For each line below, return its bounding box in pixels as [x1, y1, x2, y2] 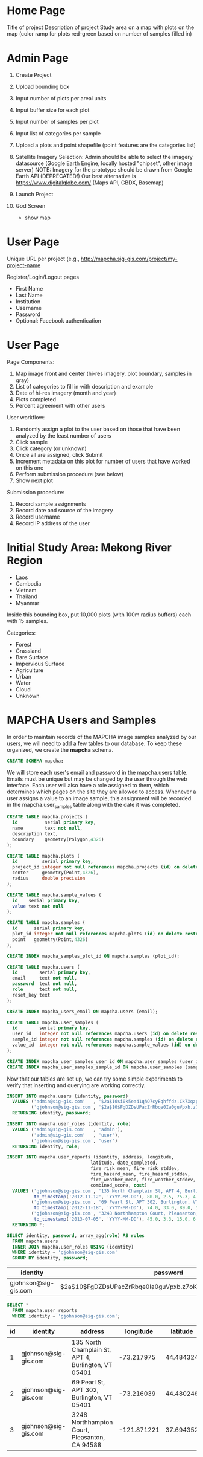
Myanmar [15, 599, 40, 606]
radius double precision [12, 876, 86, 882]
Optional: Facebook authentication [15, 317, 101, 324]
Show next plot [15, 477, 54, 484]
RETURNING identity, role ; [12, 1143, 80, 1149]
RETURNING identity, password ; [12, 1110, 91, 1116]
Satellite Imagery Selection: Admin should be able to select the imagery [15, 153, 193, 160]
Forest [15, 641, 32, 648]
